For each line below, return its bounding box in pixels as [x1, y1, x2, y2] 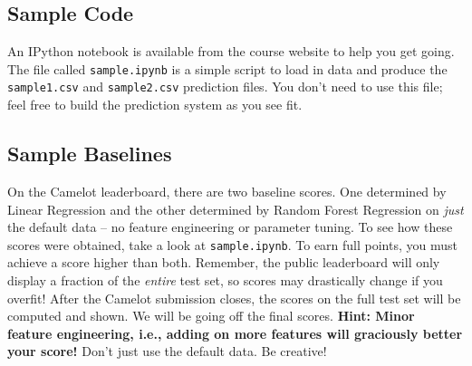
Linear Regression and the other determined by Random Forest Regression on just [7, 199, 464, 218]
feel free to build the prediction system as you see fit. [7, 95, 303, 114]
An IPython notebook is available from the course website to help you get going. [7, 42, 455, 61]
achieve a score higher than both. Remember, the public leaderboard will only [7, 253, 440, 272]
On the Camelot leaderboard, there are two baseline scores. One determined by [7, 181, 447, 200]
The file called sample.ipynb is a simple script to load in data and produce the [7, 59, 448, 78]
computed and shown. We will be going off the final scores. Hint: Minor [7, 306, 415, 325]
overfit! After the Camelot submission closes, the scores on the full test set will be [7, 288, 461, 307]
